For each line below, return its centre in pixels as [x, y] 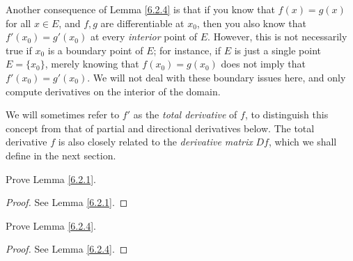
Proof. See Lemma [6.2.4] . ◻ [67, 249]
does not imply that [264, 64]
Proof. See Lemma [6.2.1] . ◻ [67, 202]
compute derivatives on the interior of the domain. [113, 91]
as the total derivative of [185, 114]
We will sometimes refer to [63, 114]
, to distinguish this [287, 114]
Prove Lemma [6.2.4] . [51, 225]
